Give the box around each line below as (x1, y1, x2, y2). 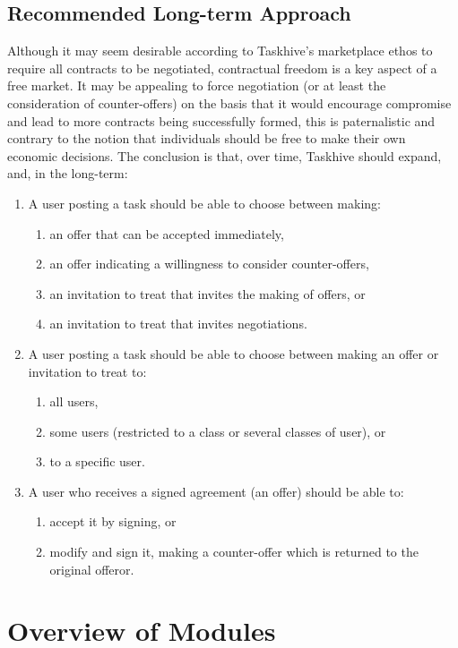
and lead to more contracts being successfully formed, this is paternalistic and (7, 111, 436, 130)
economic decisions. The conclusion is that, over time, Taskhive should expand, (7, 146, 442, 165)
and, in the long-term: (7, 164, 128, 183)
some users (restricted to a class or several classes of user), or (49, 422, 386, 440)
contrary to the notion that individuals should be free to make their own (7, 129, 406, 148)
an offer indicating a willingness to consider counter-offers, (49, 254, 369, 273)
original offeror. (49, 559, 134, 578)
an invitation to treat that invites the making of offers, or (49, 284, 366, 303)
